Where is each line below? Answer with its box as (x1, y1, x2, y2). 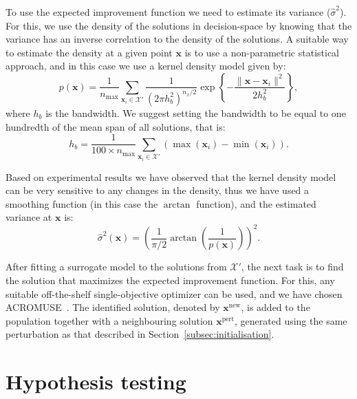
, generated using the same (235, 313, 347, 327)
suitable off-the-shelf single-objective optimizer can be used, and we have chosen (6, 286, 343, 301)
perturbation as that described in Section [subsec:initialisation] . (6, 327, 274, 341)
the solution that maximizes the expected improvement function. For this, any (6, 273, 335, 287)
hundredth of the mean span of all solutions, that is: (6, 119, 226, 133)
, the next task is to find (241, 259, 344, 274)
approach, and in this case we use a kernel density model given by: (6, 58, 286, 73)
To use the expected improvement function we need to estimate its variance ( (6, 5, 331, 19)
